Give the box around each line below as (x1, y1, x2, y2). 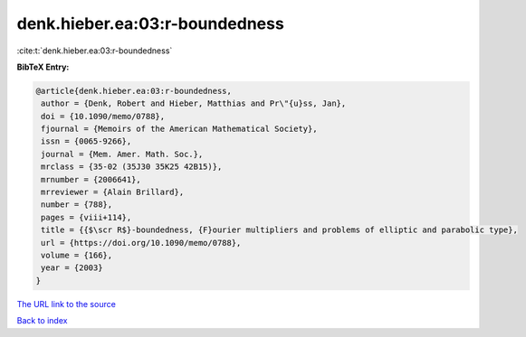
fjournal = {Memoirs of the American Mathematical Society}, (41, 124, 318, 135)
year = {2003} (41, 263, 103, 273)
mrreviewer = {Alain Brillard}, (41, 187, 185, 198)
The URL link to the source (16, 298, 117, 309)
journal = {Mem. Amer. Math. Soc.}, (41, 149, 204, 159)
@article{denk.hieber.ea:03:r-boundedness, (35, 86, 233, 96)
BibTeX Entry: (16, 61, 70, 72)
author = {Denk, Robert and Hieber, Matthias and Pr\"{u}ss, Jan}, (41, 98, 347, 108)
